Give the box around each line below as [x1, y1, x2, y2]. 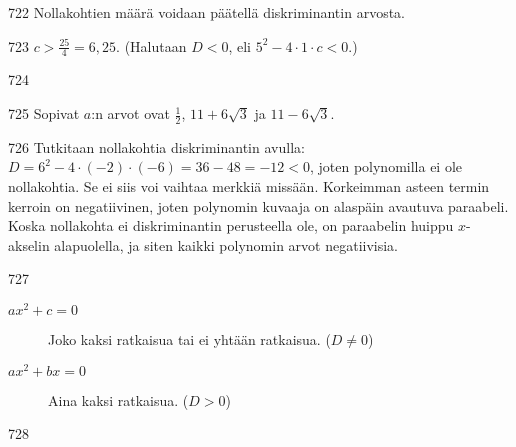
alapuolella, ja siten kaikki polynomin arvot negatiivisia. [54, 234, 398, 255]
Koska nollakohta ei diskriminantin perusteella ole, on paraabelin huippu [8, 215, 454, 236]
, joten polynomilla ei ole [309, 156, 463, 177]
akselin [8, 234, 50, 255]
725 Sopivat [8, 103, 80, 124]
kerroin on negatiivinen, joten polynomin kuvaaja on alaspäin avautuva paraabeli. [8, 195, 509, 216]
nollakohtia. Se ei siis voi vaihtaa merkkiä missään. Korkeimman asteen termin [8, 176, 490, 197]
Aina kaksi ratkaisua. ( [48, 389, 189, 410]
